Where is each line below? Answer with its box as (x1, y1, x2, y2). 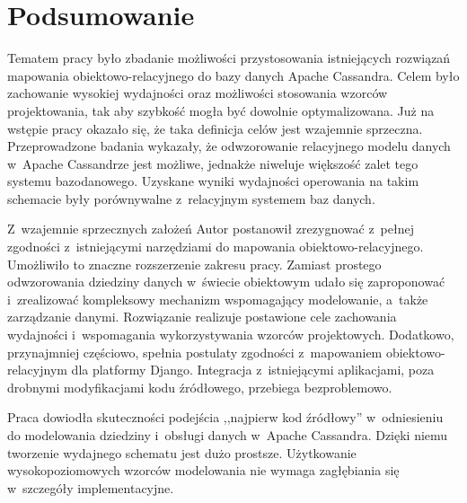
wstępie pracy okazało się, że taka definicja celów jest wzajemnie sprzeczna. (7, 119, 423, 137)
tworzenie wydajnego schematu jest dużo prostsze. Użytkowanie (7, 443, 357, 462)
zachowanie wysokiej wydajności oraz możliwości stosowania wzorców (7, 84, 388, 102)
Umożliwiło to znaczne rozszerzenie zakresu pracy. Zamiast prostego (7, 254, 382, 273)
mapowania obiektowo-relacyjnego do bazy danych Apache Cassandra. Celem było (7, 66, 460, 84)
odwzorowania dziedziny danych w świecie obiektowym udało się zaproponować (7, 272, 445, 291)
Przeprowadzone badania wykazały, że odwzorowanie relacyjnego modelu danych (7, 137, 451, 155)
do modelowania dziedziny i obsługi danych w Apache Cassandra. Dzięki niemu (7, 426, 448, 444)
